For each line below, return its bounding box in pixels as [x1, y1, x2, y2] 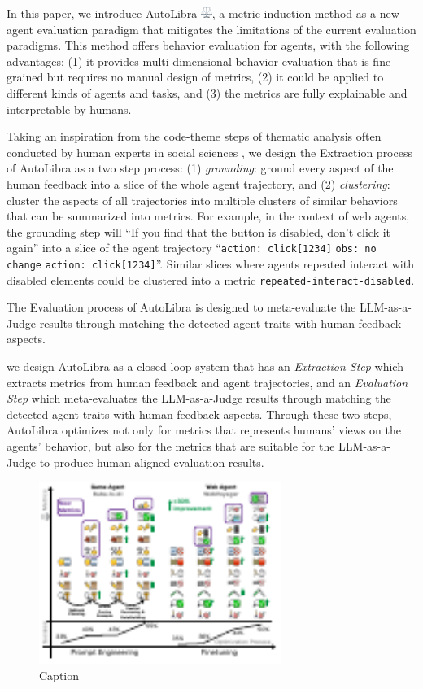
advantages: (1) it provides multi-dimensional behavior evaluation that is [7, 52, 369, 69]
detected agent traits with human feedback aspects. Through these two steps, [7, 405, 392, 422]
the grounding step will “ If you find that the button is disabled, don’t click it [7, 223, 391, 240]
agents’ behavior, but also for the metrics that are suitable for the [7, 438, 335, 455]
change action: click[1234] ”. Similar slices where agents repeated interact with [7, 255, 414, 272]
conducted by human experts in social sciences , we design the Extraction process [7, 143, 412, 160]
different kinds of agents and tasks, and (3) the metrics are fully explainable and [7, 84, 408, 101]
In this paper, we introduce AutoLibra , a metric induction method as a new [7, 5, 399, 21]
